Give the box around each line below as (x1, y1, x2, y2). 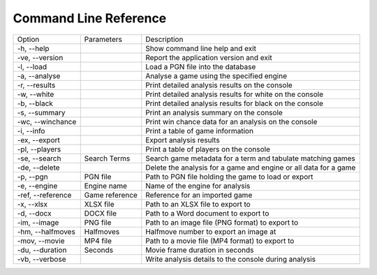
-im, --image (17, 217, 59, 227)
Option (17, 34, 40, 44)
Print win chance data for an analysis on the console (145, 117, 318, 126)
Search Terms (84, 154, 131, 163)
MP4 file (84, 236, 112, 246)
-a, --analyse (17, 70, 61, 80)
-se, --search (17, 154, 61, 163)
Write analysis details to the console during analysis (145, 254, 316, 264)
